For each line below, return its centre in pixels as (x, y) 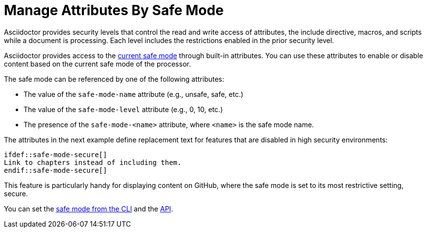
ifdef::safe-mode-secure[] (56, 154)
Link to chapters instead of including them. (93, 162)
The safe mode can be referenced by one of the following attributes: (114, 79)
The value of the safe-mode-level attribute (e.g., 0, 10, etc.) (123, 109)
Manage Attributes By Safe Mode (114, 10)
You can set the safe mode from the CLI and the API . (89, 209)
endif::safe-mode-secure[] (56, 170)
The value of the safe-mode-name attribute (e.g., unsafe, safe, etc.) (133, 94)
